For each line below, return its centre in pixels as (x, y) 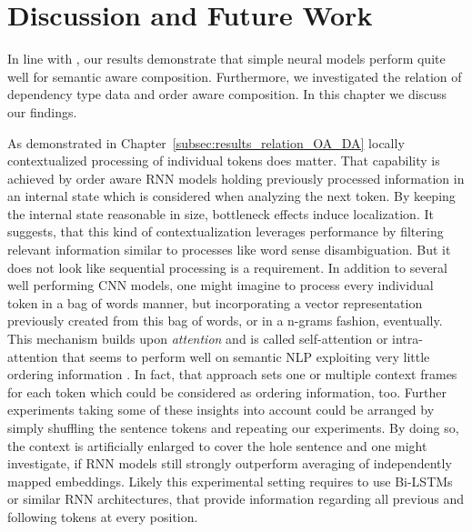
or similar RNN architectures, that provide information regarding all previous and (236, 499)
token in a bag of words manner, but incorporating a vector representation (215, 302)
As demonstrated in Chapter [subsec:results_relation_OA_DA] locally (206, 142)
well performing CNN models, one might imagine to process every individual (221, 285)
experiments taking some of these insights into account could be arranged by (221, 410)
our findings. (42, 111)
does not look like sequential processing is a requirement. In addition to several (227, 267)
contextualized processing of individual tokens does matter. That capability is (224, 161)
